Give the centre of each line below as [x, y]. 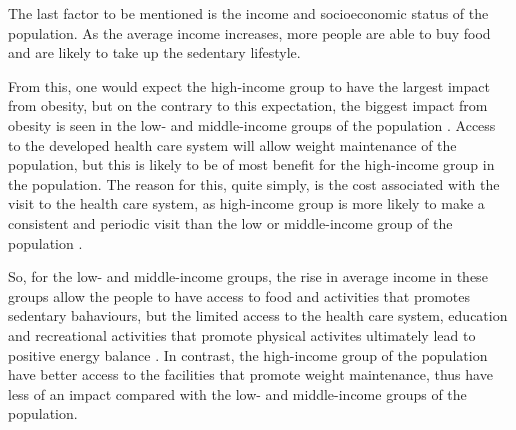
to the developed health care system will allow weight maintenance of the [232, 144]
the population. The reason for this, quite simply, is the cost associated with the [254, 183]
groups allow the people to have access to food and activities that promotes [239, 295]
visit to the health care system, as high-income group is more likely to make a [246, 203]
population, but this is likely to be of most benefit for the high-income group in [251, 164]
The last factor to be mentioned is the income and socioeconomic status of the [248, 13]
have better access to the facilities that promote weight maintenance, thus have [250, 374]
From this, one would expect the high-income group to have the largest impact [249, 85]
